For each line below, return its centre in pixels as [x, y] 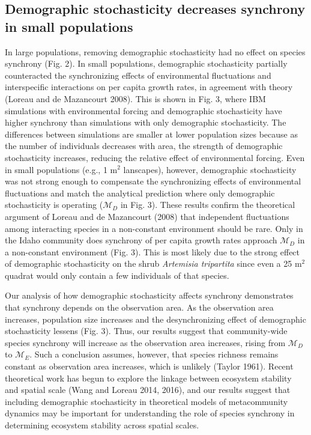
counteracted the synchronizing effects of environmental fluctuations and [138, 75]
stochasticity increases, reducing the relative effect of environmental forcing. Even [155, 157]
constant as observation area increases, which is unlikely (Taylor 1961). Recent [149, 366]
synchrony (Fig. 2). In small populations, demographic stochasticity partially [146, 63]
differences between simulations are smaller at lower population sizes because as [151, 134]
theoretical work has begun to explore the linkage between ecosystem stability [148, 378]
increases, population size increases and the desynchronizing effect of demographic [155, 319]
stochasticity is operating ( [54, 205]
